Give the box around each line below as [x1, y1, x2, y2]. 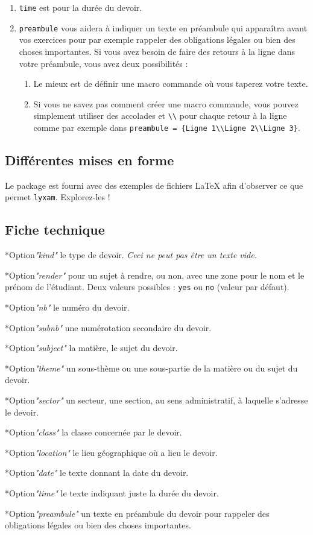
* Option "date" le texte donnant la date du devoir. [5, 466, 189, 479]
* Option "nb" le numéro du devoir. [5, 301, 130, 314]
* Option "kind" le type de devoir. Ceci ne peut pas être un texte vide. [5, 249, 257, 261]
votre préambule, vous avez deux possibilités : [19, 57, 188, 69]
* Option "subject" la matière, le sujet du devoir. [5, 341, 178, 354]
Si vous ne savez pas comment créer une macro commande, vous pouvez [33, 97, 299, 110]
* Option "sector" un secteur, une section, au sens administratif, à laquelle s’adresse [5, 394, 308, 407]
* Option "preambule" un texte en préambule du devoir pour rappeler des [5, 507, 270, 519]
